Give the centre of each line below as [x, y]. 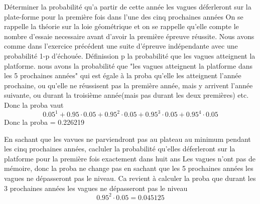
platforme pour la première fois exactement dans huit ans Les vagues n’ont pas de [130, 158]
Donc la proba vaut [34, 105]
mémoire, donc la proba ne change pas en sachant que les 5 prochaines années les [129, 168]
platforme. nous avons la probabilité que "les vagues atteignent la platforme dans [128, 65]
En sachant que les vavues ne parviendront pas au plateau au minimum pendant [127, 139]
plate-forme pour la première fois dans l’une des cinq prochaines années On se [124, 16]
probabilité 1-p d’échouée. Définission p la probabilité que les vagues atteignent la [130, 55]
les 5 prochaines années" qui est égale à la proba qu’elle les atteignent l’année [123, 75]
